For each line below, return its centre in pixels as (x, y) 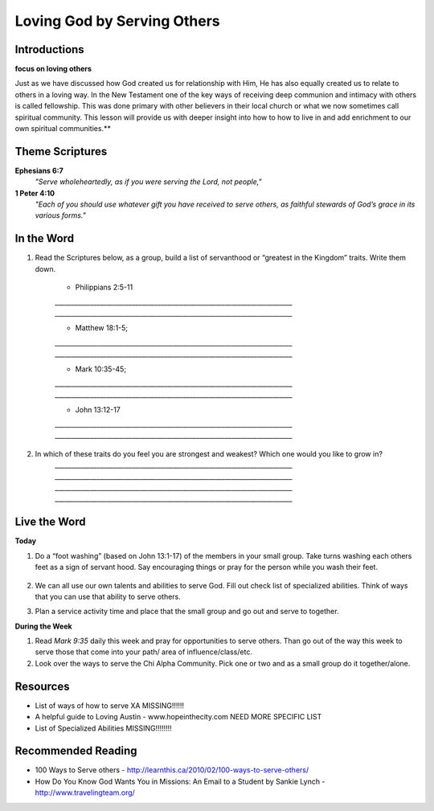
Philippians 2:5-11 (104, 287)
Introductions (49, 49)
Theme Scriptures (61, 152)
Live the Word (50, 522)
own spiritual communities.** (63, 129)
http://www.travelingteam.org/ (85, 793)
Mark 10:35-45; (101, 369)
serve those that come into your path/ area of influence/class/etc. (144, 652)
